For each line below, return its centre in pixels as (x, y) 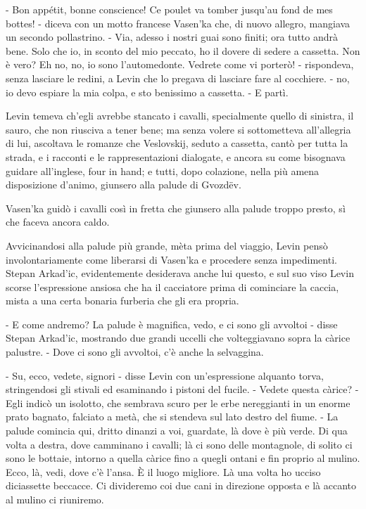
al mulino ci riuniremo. (55, 499)
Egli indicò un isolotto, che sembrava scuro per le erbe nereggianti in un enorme (178, 402)
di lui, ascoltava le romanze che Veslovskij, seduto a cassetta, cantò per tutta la (177, 143)
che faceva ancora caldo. (58, 222)
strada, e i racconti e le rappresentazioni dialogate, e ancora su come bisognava (176, 156)
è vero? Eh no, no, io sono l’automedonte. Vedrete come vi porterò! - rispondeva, (180, 64)
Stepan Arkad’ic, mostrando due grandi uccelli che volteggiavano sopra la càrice (178, 338)
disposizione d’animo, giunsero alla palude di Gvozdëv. (124, 185)
